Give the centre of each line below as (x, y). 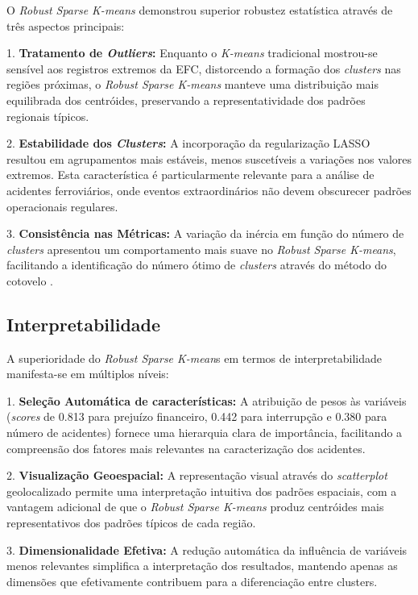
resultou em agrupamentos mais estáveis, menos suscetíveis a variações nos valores (209, 158)
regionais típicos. (48, 116)
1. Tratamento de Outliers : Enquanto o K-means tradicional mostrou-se (192, 53)
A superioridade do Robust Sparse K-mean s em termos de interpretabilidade (195, 358)
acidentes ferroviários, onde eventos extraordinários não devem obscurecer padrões (209, 190)
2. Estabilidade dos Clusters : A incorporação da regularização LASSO (188, 143)
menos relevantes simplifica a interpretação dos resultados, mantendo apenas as (202, 566)
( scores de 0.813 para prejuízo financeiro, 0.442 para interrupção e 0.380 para (197, 416)
